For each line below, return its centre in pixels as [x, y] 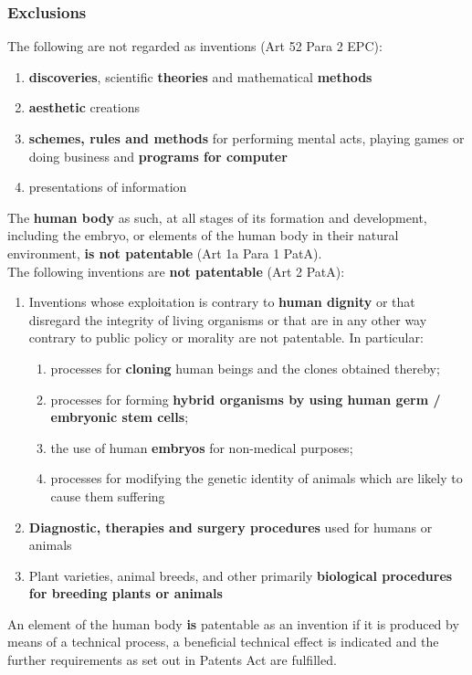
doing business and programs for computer [158, 156]
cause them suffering [108, 496]
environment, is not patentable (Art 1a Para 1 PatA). [165, 253]
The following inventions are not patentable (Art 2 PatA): [176, 271]
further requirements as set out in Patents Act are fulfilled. [172, 660]
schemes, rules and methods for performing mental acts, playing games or [246, 138]
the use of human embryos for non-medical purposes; [202, 447]
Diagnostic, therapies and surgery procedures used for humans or [231, 527]
